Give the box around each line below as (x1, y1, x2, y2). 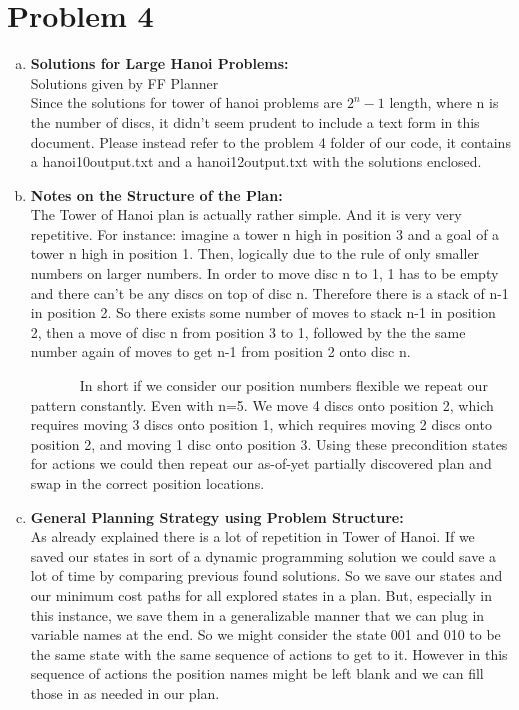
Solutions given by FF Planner (30, 72, 219, 93)
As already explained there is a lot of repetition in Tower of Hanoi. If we (30, 526, 475, 547)
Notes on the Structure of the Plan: (30, 184, 283, 205)
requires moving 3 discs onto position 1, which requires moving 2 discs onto (30, 414, 492, 435)
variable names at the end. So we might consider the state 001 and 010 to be (30, 624, 501, 645)
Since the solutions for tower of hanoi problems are (30, 92, 343, 113)
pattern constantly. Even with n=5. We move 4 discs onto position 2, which (30, 394, 494, 415)
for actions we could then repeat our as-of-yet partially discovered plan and (30, 453, 492, 474)
